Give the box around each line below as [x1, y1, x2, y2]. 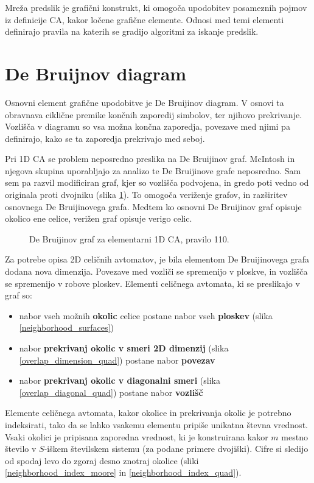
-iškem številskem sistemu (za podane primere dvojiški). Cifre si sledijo [44, 442, 309, 455]
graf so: [5, 289, 32, 301]
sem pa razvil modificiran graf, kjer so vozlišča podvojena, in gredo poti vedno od [5, 176, 309, 189]
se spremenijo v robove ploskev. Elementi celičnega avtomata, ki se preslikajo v [5, 277, 300, 289]
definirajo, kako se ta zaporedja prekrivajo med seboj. [5, 132, 205, 144]
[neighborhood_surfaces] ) [19, 321, 114, 334]
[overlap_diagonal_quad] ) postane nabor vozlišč [19, 386, 203, 398]
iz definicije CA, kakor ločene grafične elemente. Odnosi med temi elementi [5, 13, 284, 26]
